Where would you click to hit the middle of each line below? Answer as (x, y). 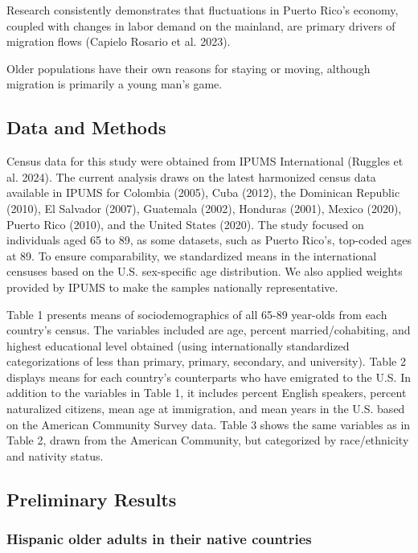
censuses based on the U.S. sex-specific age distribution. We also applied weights (205, 271)
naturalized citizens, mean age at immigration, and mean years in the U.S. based (206, 409)
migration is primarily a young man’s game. (115, 84)
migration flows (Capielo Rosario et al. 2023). (119, 41)
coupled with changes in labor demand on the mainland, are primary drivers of (201, 25)
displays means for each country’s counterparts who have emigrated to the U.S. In (209, 377)
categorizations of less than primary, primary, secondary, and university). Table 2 (206, 361)
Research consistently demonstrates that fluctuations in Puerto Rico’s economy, (203, 10)
